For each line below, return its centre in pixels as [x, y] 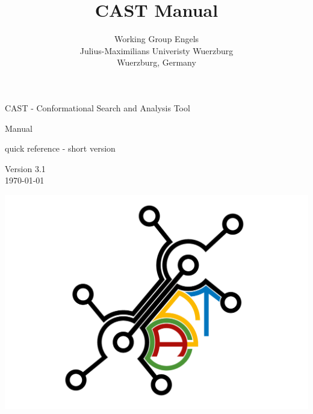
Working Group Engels [156, 39]
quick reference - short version [60, 148]
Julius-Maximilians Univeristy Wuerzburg [156, 50]
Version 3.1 [25, 168]
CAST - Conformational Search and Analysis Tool [98, 107]
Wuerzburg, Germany [156, 62]
